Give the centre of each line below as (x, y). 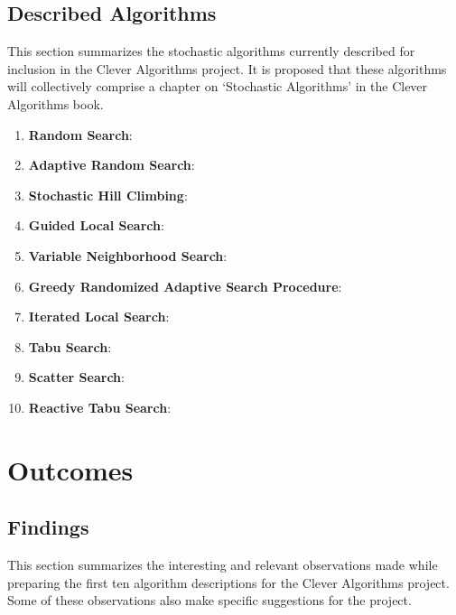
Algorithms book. (56, 103)
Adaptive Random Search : (112, 165)
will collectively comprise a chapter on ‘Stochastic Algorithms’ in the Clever (218, 86)
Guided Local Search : (96, 225)
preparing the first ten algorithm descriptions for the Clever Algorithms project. (228, 582)
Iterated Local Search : (99, 317)
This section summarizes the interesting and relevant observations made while (223, 565)
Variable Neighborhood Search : (128, 255)
